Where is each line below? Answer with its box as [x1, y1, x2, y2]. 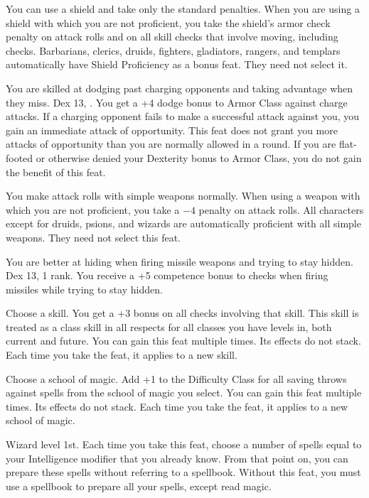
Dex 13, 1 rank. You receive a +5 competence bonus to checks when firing [6, 268, 328, 283]
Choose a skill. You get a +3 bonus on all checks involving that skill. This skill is [6, 305, 359, 320]
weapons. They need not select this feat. [6, 229, 181, 244]
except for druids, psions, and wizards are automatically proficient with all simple [6, 216, 361, 231]
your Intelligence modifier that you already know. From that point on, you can [6, 450, 348, 465]
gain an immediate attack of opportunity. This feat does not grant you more [6, 122, 338, 137]
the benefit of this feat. [6, 164, 106, 179]
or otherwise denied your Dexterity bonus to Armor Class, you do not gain [36, 150, 362, 165]
